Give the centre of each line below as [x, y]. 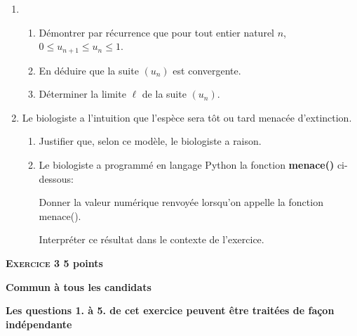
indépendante [39, 324]
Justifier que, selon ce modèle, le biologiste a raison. [150, 141]
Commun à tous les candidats [79, 286]
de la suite [164, 94]
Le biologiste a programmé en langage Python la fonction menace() [187, 165]
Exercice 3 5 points [54, 263]
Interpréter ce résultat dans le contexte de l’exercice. [151, 239]
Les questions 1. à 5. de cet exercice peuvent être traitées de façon [170, 310]
